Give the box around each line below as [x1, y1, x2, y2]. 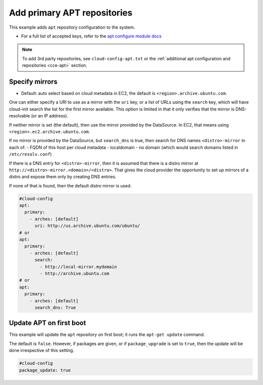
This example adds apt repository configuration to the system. [9, 24, 135, 30]
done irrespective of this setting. [9, 348, 75, 353]
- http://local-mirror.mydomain [39, 264, 117, 270]
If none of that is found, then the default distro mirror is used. [9, 183, 132, 188]
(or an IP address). [31, 113, 68, 119]
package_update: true [19, 367, 71, 373]
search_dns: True [35, 305, 76, 310]
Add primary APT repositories [9, 7, 132, 18]
